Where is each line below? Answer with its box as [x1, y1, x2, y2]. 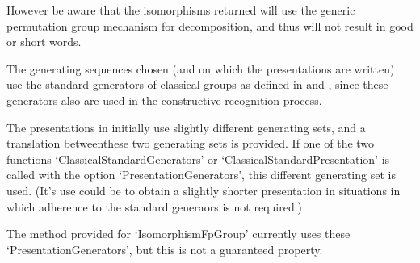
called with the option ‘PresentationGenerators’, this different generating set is [6, 166, 396, 183]
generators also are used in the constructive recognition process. [6, 91, 322, 108]
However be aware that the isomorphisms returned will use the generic [6, 2, 355, 18]
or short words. [6, 33, 82, 50]
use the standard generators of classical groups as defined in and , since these [6, 76, 388, 93]
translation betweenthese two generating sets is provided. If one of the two [6, 135, 375, 152]
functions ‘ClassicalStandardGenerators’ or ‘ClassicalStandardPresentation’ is [6, 150, 390, 167]
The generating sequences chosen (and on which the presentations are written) [6, 60, 395, 77]
